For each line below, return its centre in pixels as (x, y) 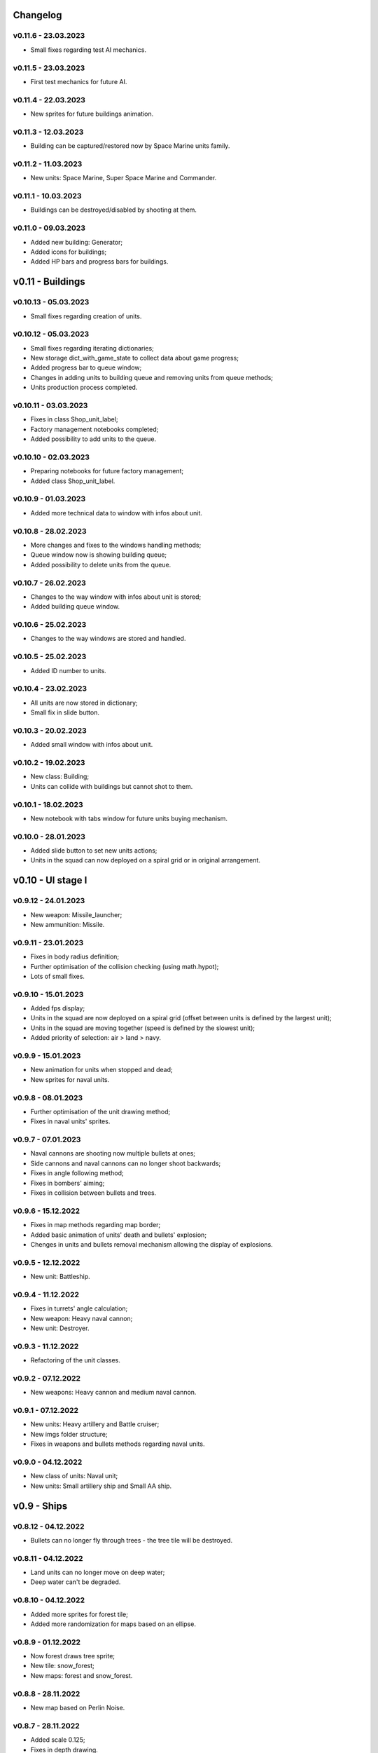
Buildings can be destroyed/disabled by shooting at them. (114, 210)
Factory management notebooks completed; (94, 429)
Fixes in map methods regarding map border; (96, 1225)
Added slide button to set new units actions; (94, 851)
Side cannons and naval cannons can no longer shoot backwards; (126, 1163)
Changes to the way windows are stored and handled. (108, 639)
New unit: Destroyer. (60, 1328)
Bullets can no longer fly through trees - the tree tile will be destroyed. (132, 1540)
